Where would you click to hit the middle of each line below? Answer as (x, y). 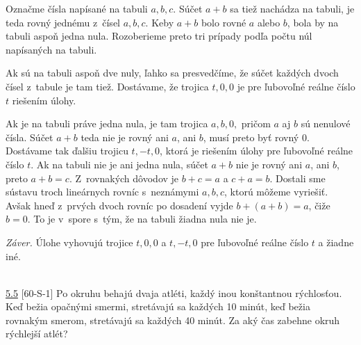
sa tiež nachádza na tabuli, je (292, 8)
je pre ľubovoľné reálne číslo (296, 86)
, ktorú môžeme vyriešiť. (276, 192)
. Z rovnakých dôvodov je (124, 178)
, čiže (319, 205)
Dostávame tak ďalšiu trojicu (67, 151)
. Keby (160, 22)
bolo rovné (224, 22)
